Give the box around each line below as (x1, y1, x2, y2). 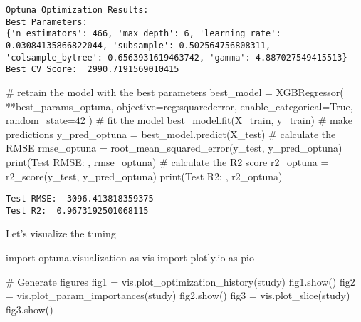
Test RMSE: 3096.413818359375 (6, 194, 154, 204)
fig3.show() (6, 301, 53, 316)
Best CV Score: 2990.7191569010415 (6, 64, 179, 75)
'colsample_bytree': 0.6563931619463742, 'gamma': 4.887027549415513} (6, 52, 347, 63)
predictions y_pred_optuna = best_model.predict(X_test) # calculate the (6, 126, 336, 141)
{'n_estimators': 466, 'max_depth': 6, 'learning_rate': (6, 28, 281, 39)
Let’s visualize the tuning (6, 226, 116, 241)
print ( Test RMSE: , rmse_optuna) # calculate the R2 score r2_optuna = (6, 154, 329, 169)
